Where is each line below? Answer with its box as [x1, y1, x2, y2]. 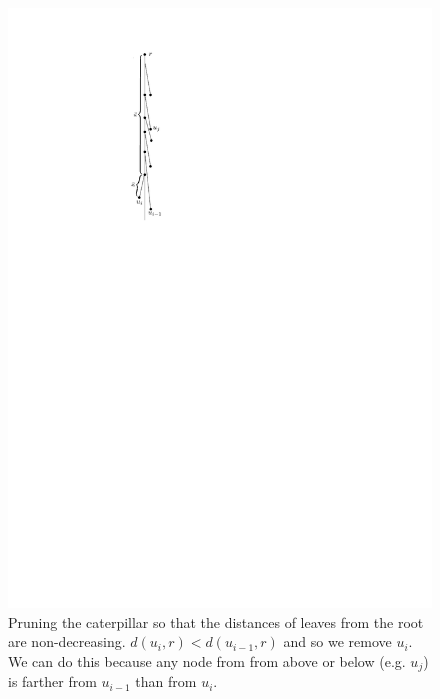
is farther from [8, 671, 97, 692]
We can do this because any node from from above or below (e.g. [8, 650, 406, 671]
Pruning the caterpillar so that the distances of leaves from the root [8, 611, 424, 632]
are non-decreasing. [8, 631, 126, 652]
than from [135, 671, 197, 692]
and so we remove [283, 631, 392, 652]
